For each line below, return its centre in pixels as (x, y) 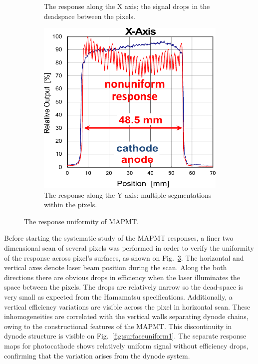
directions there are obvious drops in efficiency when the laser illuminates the (122, 277)
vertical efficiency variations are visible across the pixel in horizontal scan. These (127, 306)
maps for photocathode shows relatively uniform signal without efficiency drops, (126, 345)
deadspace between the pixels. (90, 16)
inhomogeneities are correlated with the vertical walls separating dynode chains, (126, 316)
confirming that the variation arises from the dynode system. (97, 355)
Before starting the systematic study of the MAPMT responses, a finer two (119, 238)
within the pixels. (71, 204)
